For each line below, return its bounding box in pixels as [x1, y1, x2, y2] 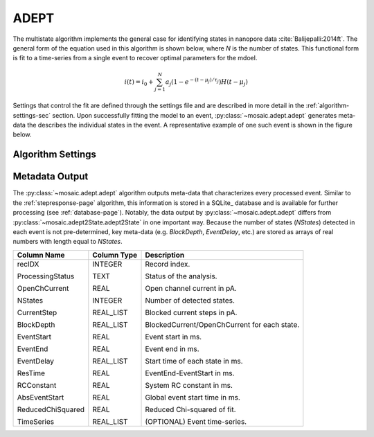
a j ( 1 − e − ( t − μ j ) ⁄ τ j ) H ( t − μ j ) [165, 76, 249, 87]
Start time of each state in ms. [145, 356, 243, 366]
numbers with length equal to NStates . [12, 238, 123, 246]
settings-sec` [12, 111, 51, 119]
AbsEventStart [17, 392, 64, 402]
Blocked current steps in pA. [145, 307, 238, 317]
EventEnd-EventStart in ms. [145, 368, 235, 377]
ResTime [17, 368, 45, 377]
